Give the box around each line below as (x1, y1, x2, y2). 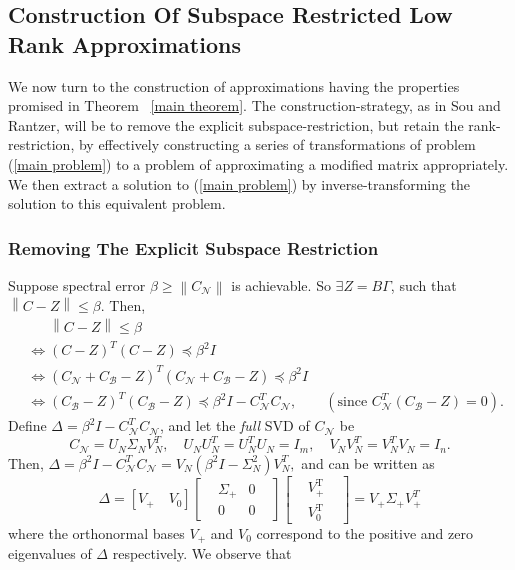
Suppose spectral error (8, 274, 146, 295)
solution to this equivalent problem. (8, 193, 226, 214)
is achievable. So (231, 274, 331, 295)
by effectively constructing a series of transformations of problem (78, 134, 476, 155)
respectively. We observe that (112, 543, 292, 564)
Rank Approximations (8, 28, 241, 59)
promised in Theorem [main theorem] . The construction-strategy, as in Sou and (8, 95, 501, 116)
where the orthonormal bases (8, 522, 185, 543)
